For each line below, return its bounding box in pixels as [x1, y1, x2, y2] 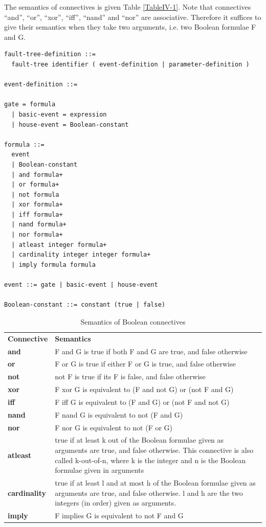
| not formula [11, 191, 59, 198]
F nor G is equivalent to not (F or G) [55, 422, 173, 432]
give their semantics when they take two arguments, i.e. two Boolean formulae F [4, 21, 256, 32]
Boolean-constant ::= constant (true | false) [4, 301, 165, 309]
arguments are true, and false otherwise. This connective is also [55, 445, 254, 455]
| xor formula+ [11, 201, 63, 209]
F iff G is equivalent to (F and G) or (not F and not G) [55, 396, 230, 407]
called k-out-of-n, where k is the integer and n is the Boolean [55, 454, 246, 465]
